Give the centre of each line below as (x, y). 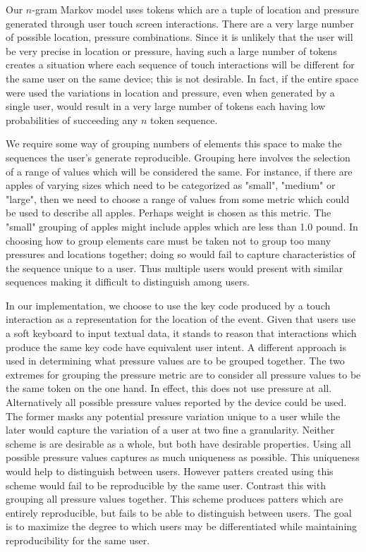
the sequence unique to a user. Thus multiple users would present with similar (175, 268)
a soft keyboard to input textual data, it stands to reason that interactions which (181, 333)
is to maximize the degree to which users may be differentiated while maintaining (182, 526)
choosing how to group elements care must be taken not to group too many (169, 240)
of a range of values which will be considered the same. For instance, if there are (179, 171)
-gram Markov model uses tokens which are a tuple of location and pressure (195, 9)
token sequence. (184, 119)
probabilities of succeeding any (72, 119)
